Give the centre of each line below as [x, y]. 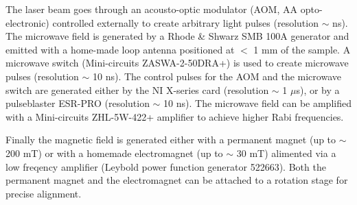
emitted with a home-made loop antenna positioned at [120, 49]
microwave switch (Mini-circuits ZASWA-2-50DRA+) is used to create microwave [177, 63]
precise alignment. [44, 193]
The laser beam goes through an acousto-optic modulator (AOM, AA [152, 9]
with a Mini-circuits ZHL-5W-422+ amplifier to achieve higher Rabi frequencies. [175, 116]
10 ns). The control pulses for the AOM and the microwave [217, 76]
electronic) [27, 22]
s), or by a [318, 89]
